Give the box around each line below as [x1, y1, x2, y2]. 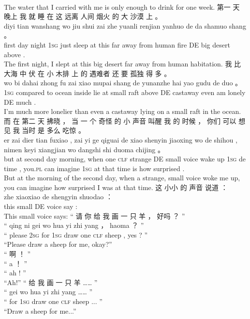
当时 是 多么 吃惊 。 [22, 125, 85, 135]
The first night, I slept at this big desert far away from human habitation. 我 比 [4, 59, 241, 69]
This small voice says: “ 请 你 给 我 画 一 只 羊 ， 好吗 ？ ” [4, 210, 185, 221]
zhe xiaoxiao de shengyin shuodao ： [4, 191, 113, 202]
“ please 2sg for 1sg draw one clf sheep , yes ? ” [4, 229, 148, 239]
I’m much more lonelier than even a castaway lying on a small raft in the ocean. [4, 106, 241, 116]
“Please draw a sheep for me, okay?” [4, 239, 112, 249]
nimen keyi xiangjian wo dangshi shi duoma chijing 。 [4, 144, 164, 154]
